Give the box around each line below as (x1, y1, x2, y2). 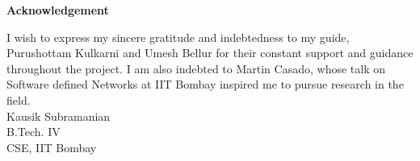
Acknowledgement (6, 2, 109, 18)
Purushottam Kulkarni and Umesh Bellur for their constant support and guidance (6, 44, 414, 61)
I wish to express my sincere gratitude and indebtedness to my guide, (6, 28, 350, 45)
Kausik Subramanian (6, 107, 111, 124)
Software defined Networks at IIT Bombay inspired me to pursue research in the (6, 76, 404, 93)
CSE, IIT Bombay (6, 138, 97, 155)
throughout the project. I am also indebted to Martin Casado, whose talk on (6, 60, 385, 76)
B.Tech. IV (6, 123, 61, 140)
